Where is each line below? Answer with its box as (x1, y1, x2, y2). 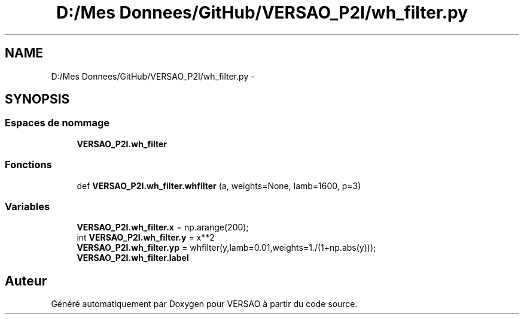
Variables (5, 200, 50, 212)
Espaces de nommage (5, 117, 110, 129)
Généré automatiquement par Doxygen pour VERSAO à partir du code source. (51, 299, 358, 309)
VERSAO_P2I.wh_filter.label (77, 253, 189, 263)
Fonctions (5, 159, 52, 171)
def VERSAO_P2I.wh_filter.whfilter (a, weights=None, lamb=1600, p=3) (77, 180, 361, 191)
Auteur (5, 273, 47, 288)
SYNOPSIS (5, 92, 70, 107)
